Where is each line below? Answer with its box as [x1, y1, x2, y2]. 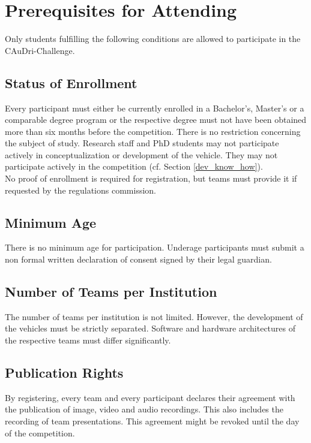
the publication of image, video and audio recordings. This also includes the [5, 403, 283, 415]
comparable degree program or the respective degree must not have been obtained [5, 113, 307, 126]
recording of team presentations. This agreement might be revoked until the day [5, 415, 300, 427]
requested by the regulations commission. [5, 183, 156, 196]
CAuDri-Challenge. [5, 44, 75, 56]
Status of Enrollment [5, 73, 137, 92]
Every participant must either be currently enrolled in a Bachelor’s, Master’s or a [5, 101, 304, 114]
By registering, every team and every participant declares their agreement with [5, 391, 295, 403]
